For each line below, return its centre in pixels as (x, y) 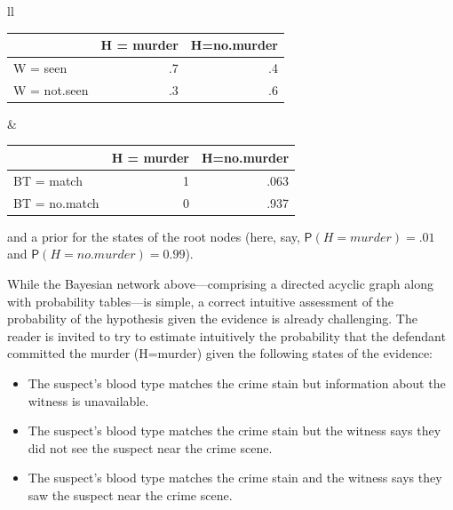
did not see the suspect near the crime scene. (150, 447)
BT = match (48, 180)
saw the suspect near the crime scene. (130, 494)
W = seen (40, 67)
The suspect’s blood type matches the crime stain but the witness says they (234, 430)
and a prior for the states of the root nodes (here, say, (154, 236)
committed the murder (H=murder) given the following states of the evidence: (220, 353)
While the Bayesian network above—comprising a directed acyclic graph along (220, 283)
